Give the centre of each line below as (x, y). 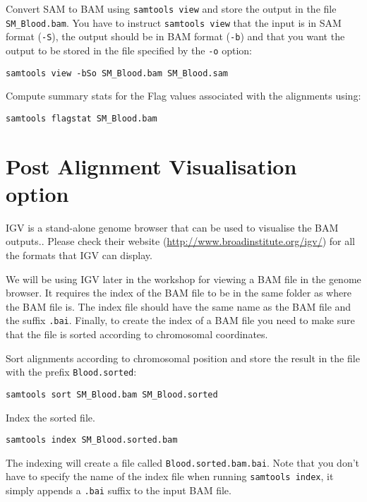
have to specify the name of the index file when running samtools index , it (170, 476)
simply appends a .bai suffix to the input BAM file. (119, 490)
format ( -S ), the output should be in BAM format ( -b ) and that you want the (175, 36)
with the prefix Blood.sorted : (71, 372)
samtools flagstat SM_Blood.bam (82, 118)
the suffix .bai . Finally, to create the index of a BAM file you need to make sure (180, 320)
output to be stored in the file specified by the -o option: (129, 50)
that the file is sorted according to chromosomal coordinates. (137, 334)
